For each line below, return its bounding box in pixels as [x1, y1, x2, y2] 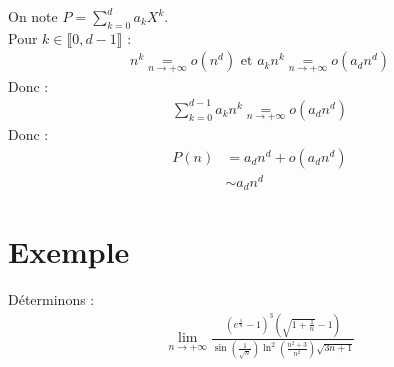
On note [8, 6, 58, 26]
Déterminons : [8, 289, 95, 310]
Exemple [8, 231, 130, 272]
